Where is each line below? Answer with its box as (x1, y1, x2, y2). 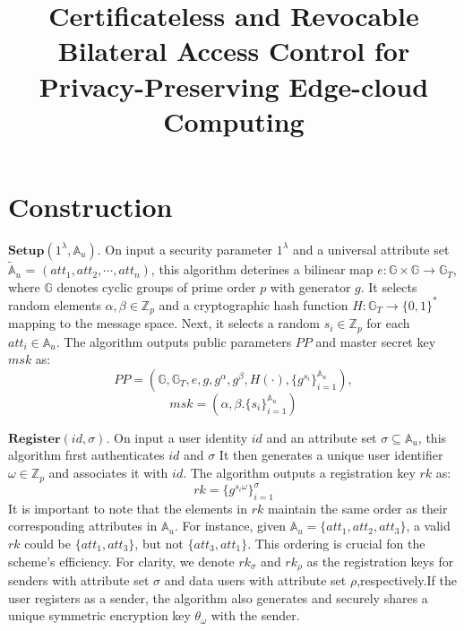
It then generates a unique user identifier (219, 445, 443, 464)
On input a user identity (114, 428, 248, 446)
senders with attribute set (8, 571, 150, 590)
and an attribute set (266, 428, 377, 446)
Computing (163, 102, 305, 139)
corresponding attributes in (8, 516, 158, 535)
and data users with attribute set (164, 571, 347, 590)
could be (24, 534, 72, 552)
